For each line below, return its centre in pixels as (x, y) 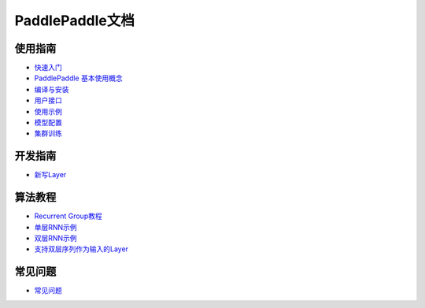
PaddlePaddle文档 (75, 20)
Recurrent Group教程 (68, 216)
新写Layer (50, 175)
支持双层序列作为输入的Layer (81, 249)
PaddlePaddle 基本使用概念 (78, 78)
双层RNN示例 (56, 238)
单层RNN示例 (56, 227)
